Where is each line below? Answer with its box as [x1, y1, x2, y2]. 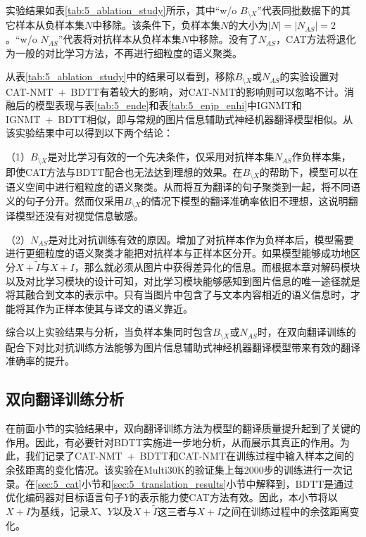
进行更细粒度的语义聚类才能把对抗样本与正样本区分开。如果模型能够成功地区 [6, 246, 360, 260]
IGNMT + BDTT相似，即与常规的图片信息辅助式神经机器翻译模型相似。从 [6, 111, 353, 126]
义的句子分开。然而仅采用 [6, 193, 124, 208]
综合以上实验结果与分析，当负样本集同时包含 [6, 324, 213, 339]
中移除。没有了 [189, 32, 258, 46]
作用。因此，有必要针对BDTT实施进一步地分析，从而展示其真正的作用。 [6, 434, 340, 449]
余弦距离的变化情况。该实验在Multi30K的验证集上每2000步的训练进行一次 [6, 462, 343, 477]
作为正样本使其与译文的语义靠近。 [34, 301, 193, 315]
